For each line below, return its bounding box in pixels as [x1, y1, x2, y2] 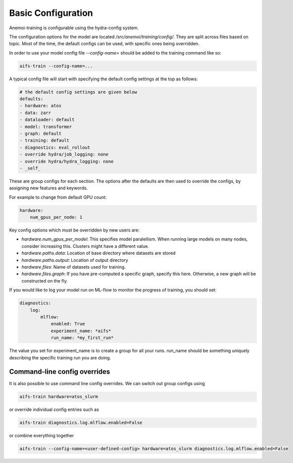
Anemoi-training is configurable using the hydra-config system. [9, 25, 139, 31]
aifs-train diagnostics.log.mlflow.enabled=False [19, 420, 143, 426]
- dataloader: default [19, 117, 75, 122]
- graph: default [19, 131, 62, 136]
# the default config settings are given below [19, 89, 137, 95]
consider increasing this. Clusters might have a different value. [21, 243, 149, 249]
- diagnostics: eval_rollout [19, 144, 91, 150]
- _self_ [19, 165, 41, 171]
